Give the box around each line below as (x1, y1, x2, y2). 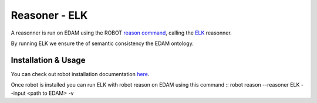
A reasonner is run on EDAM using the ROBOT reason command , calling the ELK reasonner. (11, 29, 232, 36)
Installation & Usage (11, 55, 86, 65)
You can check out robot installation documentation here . (11, 70, 150, 77)
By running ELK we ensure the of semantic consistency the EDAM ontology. (11, 40, 194, 47)
